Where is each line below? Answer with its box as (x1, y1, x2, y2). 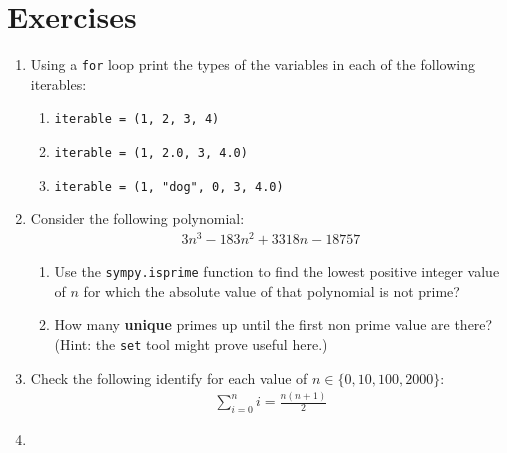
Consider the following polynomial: (30, 208, 245, 229)
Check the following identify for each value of (30, 367, 308, 388)
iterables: (30, 73, 87, 94)
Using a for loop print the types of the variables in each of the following (30, 54, 475, 75)
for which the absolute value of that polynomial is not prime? (83, 280, 460, 301)
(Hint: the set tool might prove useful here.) (54, 333, 328, 354)
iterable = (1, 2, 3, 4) (54, 112, 220, 127)
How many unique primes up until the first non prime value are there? (54, 314, 493, 335)
